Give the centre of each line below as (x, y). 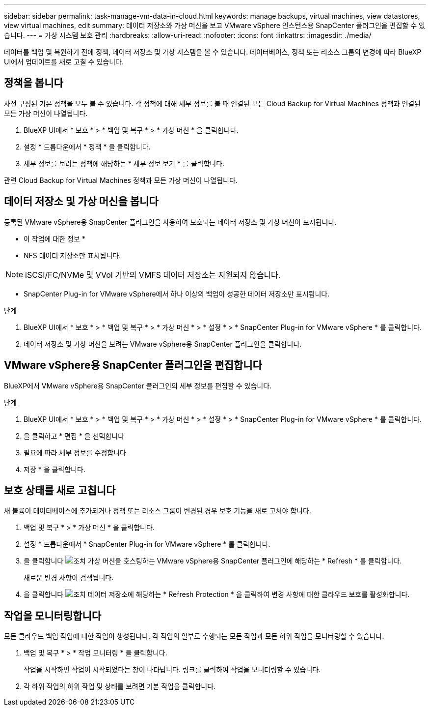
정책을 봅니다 (34, 83)
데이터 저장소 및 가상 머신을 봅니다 (81, 202)
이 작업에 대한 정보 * (54, 238)
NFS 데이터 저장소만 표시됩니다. (72, 255)
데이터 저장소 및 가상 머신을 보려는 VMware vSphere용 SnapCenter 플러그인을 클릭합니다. (163, 344)
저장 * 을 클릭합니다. (54, 469)
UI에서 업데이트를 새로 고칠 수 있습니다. (64, 62)
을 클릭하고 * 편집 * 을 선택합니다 (74, 436)
